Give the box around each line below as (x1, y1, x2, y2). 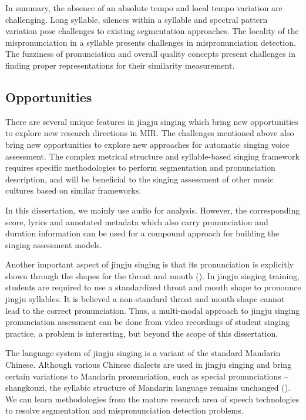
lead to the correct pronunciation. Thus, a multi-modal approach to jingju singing (5, 304, 300, 316)
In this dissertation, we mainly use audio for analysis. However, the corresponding (5, 204, 300, 216)
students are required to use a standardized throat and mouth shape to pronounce (5, 281, 301, 293)
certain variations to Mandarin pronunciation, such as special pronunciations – (5, 370, 288, 382)
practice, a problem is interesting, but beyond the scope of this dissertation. (5, 327, 278, 339)
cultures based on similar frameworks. (5, 184, 142, 197)
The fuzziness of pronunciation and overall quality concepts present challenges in (5, 48, 296, 60)
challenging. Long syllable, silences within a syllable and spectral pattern (5, 13, 268, 25)
